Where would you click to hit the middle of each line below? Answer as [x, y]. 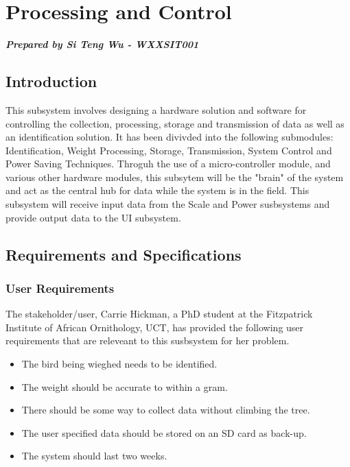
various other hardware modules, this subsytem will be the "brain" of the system [175, 177]
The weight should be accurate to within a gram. [125, 386]
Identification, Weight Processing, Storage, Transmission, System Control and [169, 150]
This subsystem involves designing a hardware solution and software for [156, 109]
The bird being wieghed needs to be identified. [119, 364]
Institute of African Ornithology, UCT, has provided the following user [155, 327]
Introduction [51, 81]
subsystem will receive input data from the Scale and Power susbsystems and [168, 204]
